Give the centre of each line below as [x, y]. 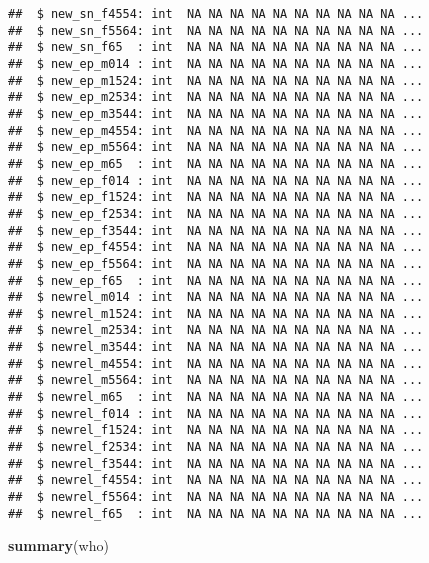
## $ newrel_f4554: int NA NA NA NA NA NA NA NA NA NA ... [216, 480]
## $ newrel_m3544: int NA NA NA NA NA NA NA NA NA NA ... [216, 347]
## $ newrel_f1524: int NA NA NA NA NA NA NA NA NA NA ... [216, 430]
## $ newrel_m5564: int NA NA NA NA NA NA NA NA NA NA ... [216, 380]
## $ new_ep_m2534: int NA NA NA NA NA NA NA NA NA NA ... [216, 97]
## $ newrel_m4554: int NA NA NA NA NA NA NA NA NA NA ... [216, 363]
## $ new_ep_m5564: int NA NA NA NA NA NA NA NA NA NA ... [216, 147]
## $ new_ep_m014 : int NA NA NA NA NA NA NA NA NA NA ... [216, 63]
